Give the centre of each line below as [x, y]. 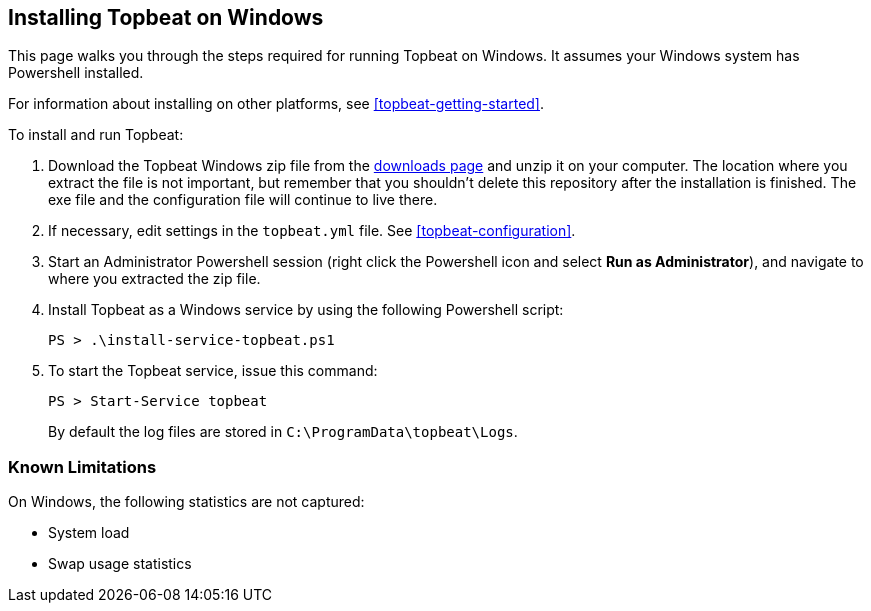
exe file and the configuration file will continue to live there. [243, 200]
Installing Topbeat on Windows [166, 17]
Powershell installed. [76, 73]
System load [89, 533]
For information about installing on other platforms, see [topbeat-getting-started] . [276, 104]
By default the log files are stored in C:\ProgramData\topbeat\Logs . [283, 432]
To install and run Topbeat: [96, 135]
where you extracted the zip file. [154, 279]
